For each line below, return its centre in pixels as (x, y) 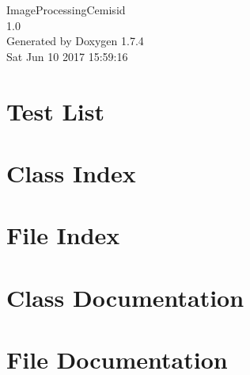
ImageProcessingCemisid (66, 10)
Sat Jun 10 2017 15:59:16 (67, 56)
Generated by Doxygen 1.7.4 (75, 41)
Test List (55, 111)
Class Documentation (125, 297)
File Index (63, 235)
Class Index (71, 172)
